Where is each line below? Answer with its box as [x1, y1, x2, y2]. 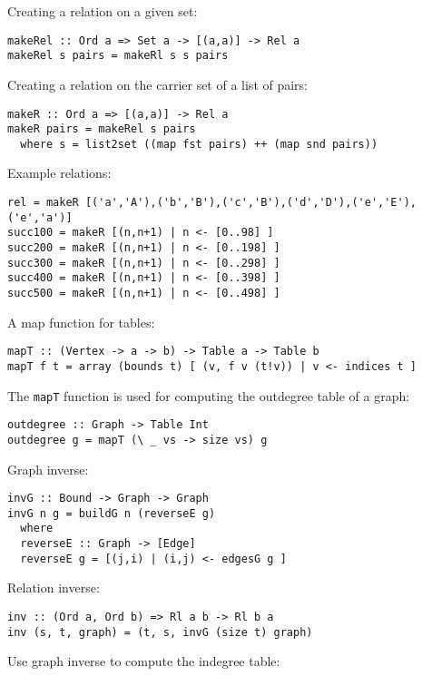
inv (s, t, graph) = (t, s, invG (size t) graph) [7, 625, 313, 639]
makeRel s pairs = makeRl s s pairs [7, 49, 229, 63]
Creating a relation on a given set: [7, 2, 198, 20]
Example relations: [7, 163, 112, 182]
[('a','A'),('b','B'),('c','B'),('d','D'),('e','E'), [84, 196, 417, 210]
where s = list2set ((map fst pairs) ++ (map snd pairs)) [20, 137, 378, 151]
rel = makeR [7, 196, 79, 210]
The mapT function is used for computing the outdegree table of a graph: [7, 386, 410, 405]
